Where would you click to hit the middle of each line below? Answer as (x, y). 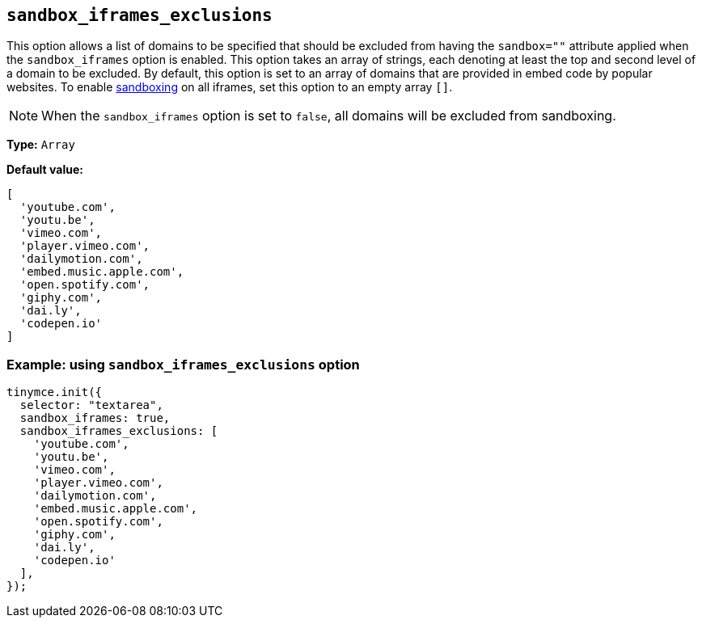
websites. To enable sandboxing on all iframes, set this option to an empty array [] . (230, 87)
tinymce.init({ (55, 392)
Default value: (45, 170)
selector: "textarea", (91, 405)
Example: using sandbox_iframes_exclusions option (183, 364)
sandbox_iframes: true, (95, 418)
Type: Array (41, 145)
